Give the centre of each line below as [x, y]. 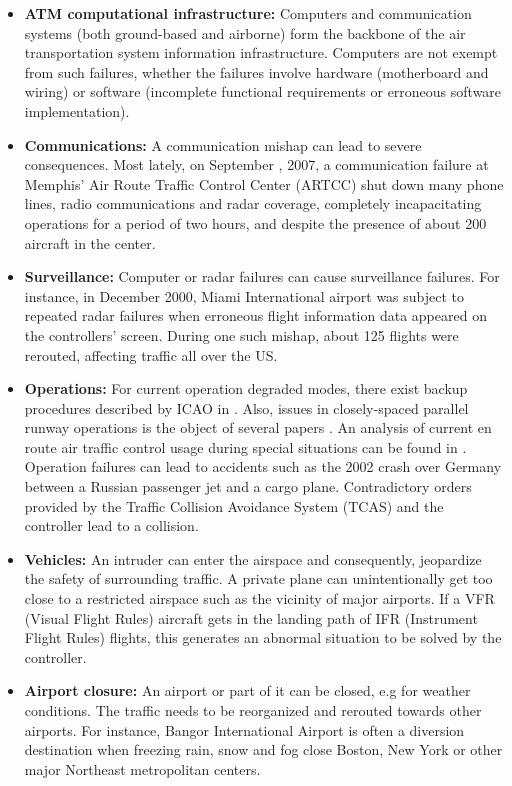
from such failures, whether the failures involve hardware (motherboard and [256, 71]
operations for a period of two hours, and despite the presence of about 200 [255, 222]
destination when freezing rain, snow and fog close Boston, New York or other [263, 749]
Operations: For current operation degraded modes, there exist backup [246, 388]
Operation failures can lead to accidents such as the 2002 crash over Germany [263, 466]
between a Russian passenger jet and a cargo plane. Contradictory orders [248, 486]
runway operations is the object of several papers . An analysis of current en [258, 427]
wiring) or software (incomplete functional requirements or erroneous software [263, 91]
